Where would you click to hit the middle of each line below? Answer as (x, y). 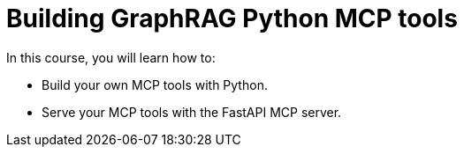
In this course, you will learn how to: (111, 57)
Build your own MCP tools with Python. (155, 84)
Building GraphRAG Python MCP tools (232, 18)
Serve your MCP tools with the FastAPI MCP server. (192, 112)
